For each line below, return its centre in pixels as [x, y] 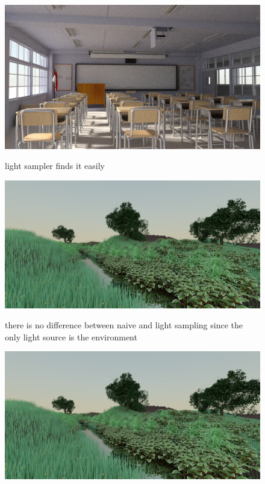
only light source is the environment [71, 336]
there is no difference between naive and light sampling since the [124, 325]
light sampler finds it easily [55, 166]
